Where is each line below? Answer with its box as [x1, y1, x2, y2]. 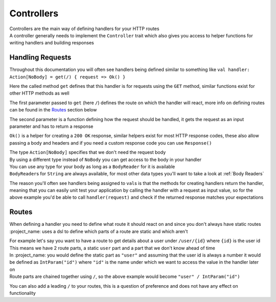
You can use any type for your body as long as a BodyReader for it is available [9, 164, 175, 170]
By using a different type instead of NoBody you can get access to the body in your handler [9, 156, 202, 162]
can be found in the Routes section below [9, 107, 97, 113]
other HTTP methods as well [9, 90, 70, 97]
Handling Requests [9, 53, 72, 62]
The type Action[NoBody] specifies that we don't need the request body [9, 149, 166, 155]
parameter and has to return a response [9, 123, 94, 129]
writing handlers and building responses [9, 40, 94, 46]
